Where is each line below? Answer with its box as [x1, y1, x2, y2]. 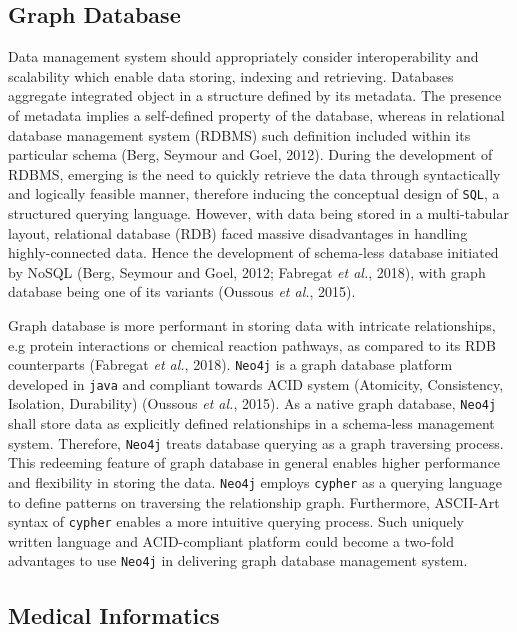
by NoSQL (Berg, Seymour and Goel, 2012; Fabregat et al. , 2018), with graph [8, 261, 486, 282]
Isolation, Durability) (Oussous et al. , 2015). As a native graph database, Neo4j [8, 393, 497, 414]
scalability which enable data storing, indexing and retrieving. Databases [8, 65, 454, 86]
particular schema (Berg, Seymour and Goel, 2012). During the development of [8, 144, 493, 165]
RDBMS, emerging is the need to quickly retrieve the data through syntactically [8, 163, 501, 184]
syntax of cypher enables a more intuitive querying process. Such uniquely [8, 511, 465, 532]
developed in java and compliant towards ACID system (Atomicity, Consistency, [8, 373, 504, 394]
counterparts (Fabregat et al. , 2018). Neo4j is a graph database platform [8, 354, 453, 375]
